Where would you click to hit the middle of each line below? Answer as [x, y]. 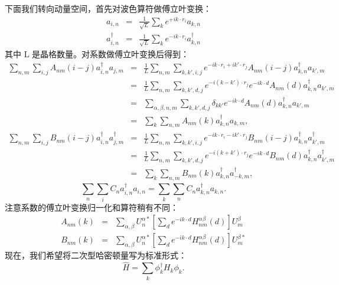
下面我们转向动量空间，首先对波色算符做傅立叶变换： [108, 8]
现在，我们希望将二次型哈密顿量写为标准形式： [96, 255]
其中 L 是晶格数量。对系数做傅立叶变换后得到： [97, 53]
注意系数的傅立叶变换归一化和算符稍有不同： [92, 207]
